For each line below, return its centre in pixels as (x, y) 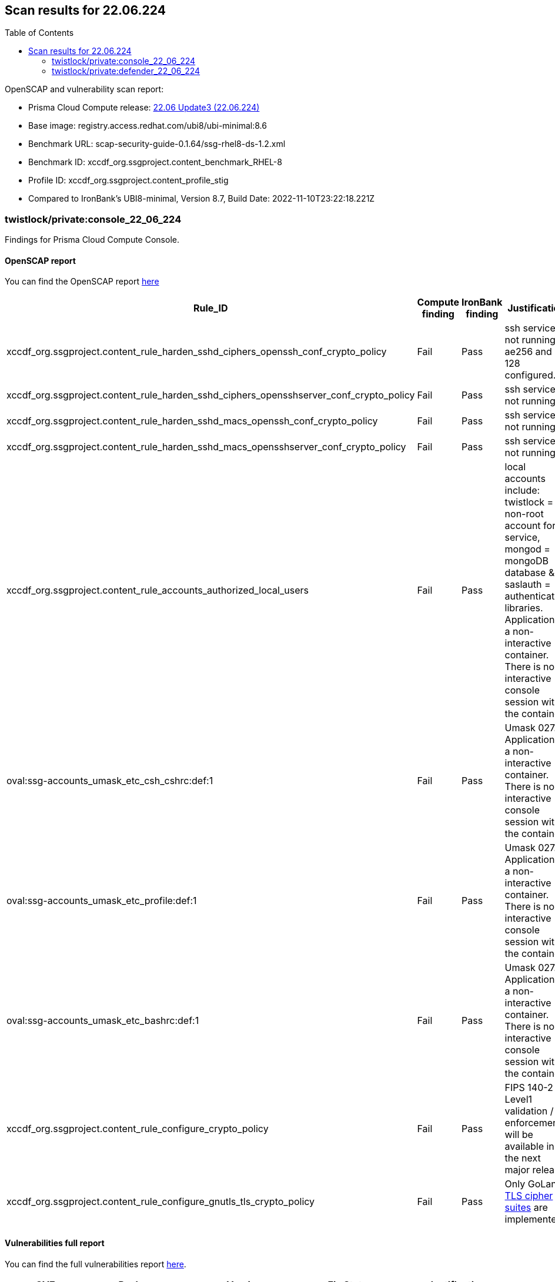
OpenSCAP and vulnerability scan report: (84, 89)
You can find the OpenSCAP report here (82, 282)
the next (523, 1158)
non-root (524, 514)
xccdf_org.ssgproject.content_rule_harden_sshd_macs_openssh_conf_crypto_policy (192, 421)
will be (519, 1135)
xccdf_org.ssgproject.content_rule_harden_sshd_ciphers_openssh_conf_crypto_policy (197, 352)
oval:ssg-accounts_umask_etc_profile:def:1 (102, 901)
